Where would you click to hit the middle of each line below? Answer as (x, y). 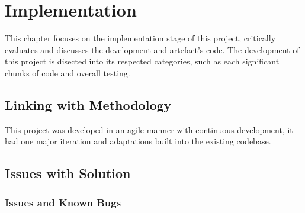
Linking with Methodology (88, 104)
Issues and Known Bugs (63, 202)
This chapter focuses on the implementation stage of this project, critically (140, 38)
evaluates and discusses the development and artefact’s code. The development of (152, 49)
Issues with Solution (68, 173)
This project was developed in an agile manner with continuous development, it (149, 129)
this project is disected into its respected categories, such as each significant (142, 61)
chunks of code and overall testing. (68, 72)
